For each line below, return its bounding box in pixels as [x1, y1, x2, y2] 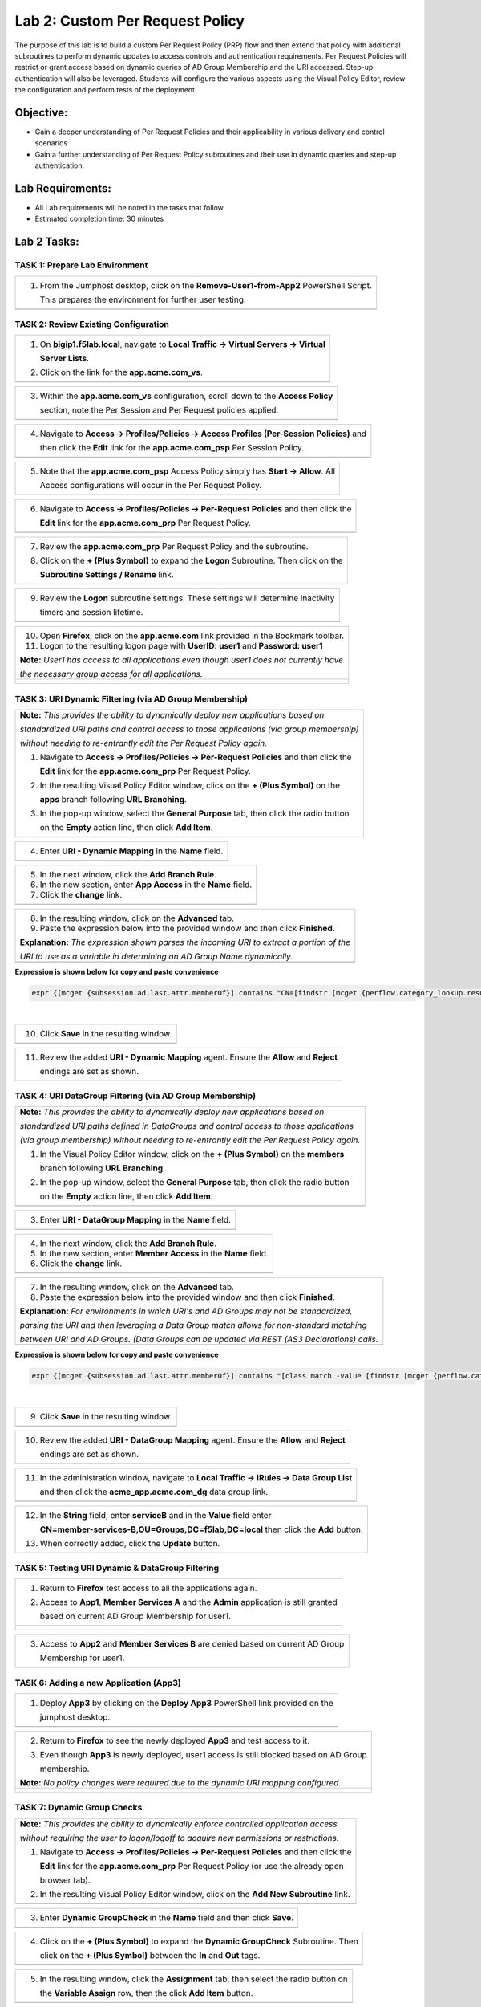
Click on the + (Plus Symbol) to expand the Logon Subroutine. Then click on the [39, 555, 344, 566]
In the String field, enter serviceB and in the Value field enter [39, 1509, 272, 1521]
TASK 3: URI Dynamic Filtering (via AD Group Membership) [14, 693, 249, 704]
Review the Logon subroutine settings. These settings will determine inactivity [39, 592, 335, 604]
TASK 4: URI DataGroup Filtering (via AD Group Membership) [14, 1090, 257, 1101]
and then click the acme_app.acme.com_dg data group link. [39, 1486, 269, 1497]
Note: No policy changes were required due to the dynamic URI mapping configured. [19, 1777, 342, 1789]
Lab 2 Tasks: [14, 235, 79, 249]
